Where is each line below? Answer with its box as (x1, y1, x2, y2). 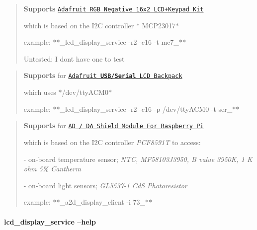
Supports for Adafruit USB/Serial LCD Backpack (23, 70, 182, 80)
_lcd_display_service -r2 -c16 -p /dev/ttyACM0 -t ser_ (60, 103, 233, 114)
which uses (23, 87, 56, 97)
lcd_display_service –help (4, 216, 96, 227)
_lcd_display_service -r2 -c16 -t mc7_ (60, 37, 179, 47)
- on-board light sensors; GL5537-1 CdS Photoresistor (23, 180, 187, 190)
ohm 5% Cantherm (23, 163, 81, 174)
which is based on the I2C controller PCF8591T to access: (23, 137, 201, 147)
